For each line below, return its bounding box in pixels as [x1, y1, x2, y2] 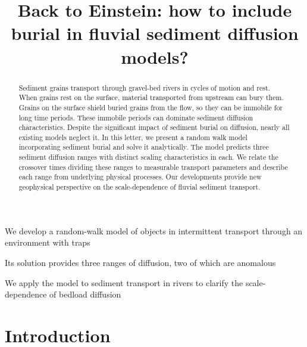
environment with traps [5, 236, 90, 249]
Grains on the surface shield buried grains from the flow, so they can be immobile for [18, 102, 283, 112]
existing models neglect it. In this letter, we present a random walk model [18, 132, 248, 142]
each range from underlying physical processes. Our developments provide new [18, 172, 262, 182]
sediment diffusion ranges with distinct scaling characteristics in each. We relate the [18, 152, 278, 162]
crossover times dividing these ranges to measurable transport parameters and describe [18, 162, 288, 172]
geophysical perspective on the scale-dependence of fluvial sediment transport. [18, 182, 261, 192]
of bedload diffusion [49, 288, 121, 300]
